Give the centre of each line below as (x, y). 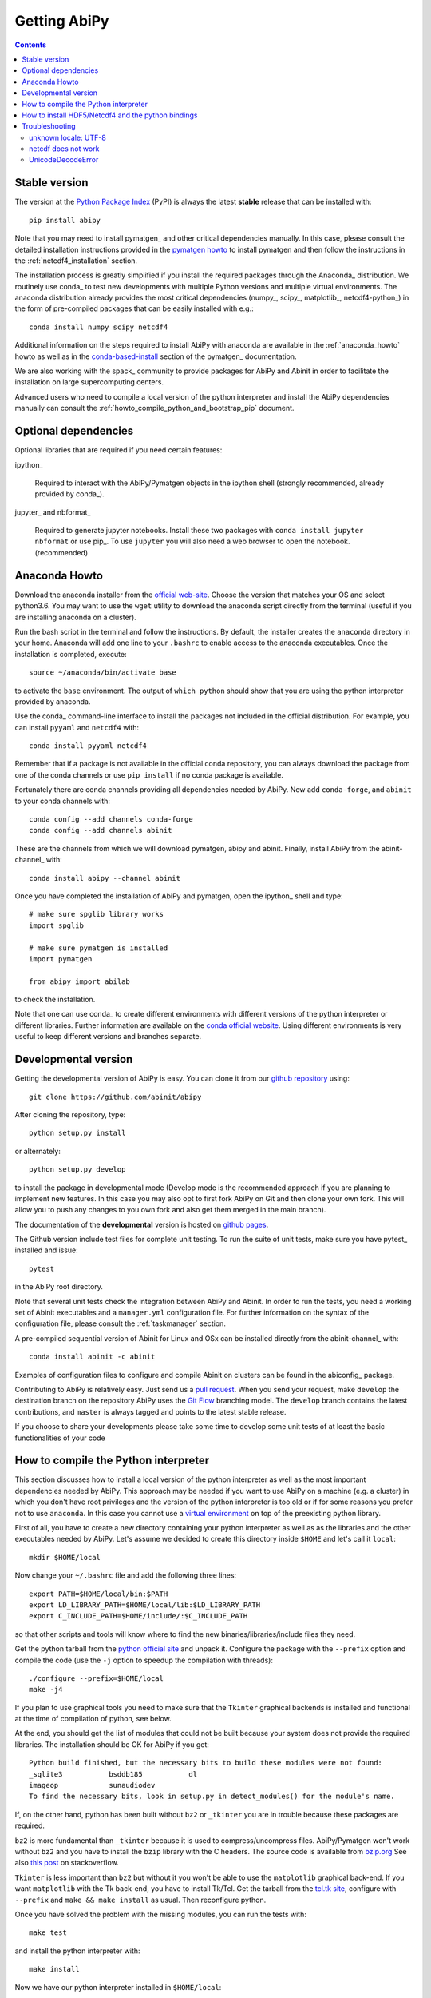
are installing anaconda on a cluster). (76, 617)
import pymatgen (61, 959)
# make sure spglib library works (96, 914)
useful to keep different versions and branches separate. (108, 1037)
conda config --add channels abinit (101, 830)
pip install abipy (65, 220)
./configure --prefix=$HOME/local (96, 1678)
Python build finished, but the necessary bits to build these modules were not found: (206, 1763)
